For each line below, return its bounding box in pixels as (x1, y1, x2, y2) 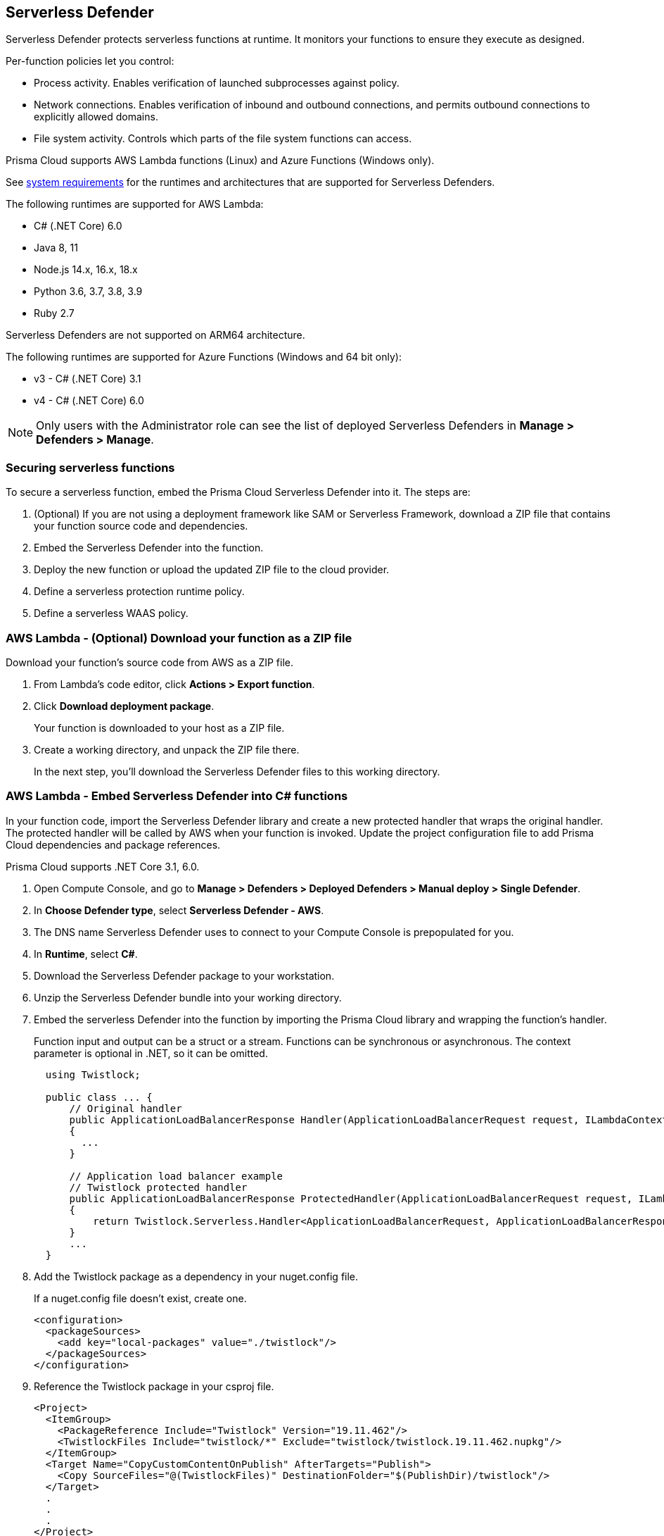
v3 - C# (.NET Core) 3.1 (34, 373, 141, 385)
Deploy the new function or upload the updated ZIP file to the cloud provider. (34, 563, 390, 576)
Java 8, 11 (34, 242, 78, 254)
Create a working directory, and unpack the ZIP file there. (34, 743, 300, 756)
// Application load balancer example (69, 1170, 283, 1182)
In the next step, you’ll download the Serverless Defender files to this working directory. (34, 765, 440, 778)
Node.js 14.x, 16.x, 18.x (34, 263, 138, 276)
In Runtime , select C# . (34, 947, 138, 960)
